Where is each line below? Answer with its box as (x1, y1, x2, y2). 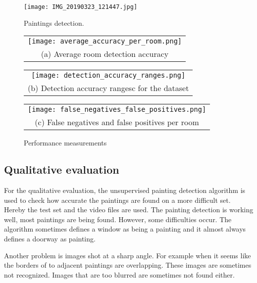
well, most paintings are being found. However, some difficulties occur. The (4, 214, 232, 224)
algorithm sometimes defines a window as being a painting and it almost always (4, 224, 246, 234)
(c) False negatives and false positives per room (35, 116, 199, 128)
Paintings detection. (24, 17, 84, 28)
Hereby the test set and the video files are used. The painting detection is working (4, 204, 254, 215)
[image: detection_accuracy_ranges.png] (31, 71, 186, 80)
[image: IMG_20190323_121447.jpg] (24, 3, 138, 10)
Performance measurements (24, 138, 107, 148)
